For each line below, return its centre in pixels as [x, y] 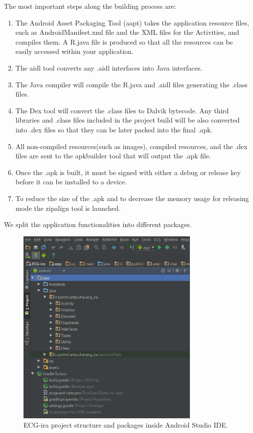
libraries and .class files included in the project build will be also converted [127, 120]
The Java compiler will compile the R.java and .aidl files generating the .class [131, 84]
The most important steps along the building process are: [90, 6]
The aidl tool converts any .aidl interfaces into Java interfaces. [109, 67]
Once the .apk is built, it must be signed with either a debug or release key [128, 172]
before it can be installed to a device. [71, 182]
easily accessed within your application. [74, 51]
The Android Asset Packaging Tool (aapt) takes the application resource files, [132, 22]
